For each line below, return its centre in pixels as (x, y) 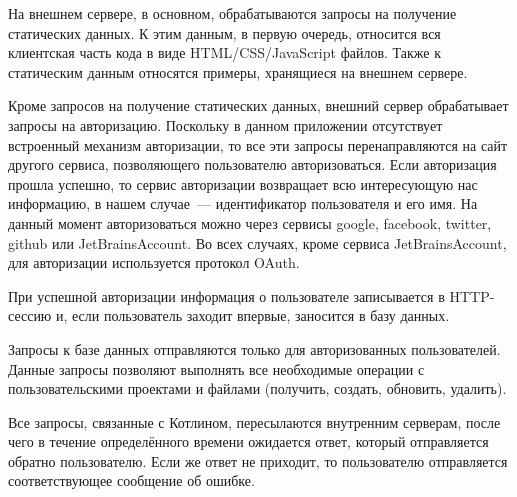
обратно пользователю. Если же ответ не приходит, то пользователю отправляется (258, 460)
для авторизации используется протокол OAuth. (154, 262)
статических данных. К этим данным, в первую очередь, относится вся (224, 32)
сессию (30, 315)
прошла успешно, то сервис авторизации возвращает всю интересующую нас (243, 183)
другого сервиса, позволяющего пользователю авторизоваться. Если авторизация (252, 164)
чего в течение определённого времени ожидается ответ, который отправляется (248, 441)
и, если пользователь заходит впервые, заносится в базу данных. (252, 315)
